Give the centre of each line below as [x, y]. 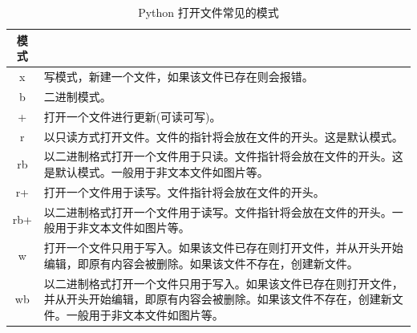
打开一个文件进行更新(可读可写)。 [132, 116]
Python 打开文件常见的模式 [208, 12]
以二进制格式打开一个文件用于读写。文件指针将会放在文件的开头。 [218, 211]
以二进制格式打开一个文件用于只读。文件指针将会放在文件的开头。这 [223, 156]
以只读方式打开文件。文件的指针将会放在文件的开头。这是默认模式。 [223, 136]
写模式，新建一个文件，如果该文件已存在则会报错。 [178, 77]
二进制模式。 [77, 96]
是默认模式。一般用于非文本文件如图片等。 [156, 172]
